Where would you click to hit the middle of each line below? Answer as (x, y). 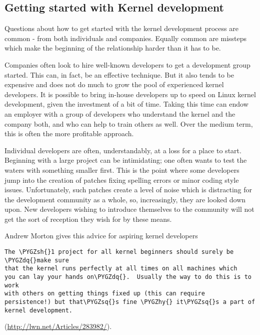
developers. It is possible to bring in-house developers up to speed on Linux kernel (130, 94)
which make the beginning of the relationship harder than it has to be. (113, 48)
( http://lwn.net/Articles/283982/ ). (58, 326)
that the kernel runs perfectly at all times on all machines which (121, 269)
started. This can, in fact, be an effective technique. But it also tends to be (119, 74)
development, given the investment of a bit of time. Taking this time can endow (126, 104)
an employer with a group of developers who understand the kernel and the (120, 113)
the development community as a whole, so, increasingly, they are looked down (125, 199)
